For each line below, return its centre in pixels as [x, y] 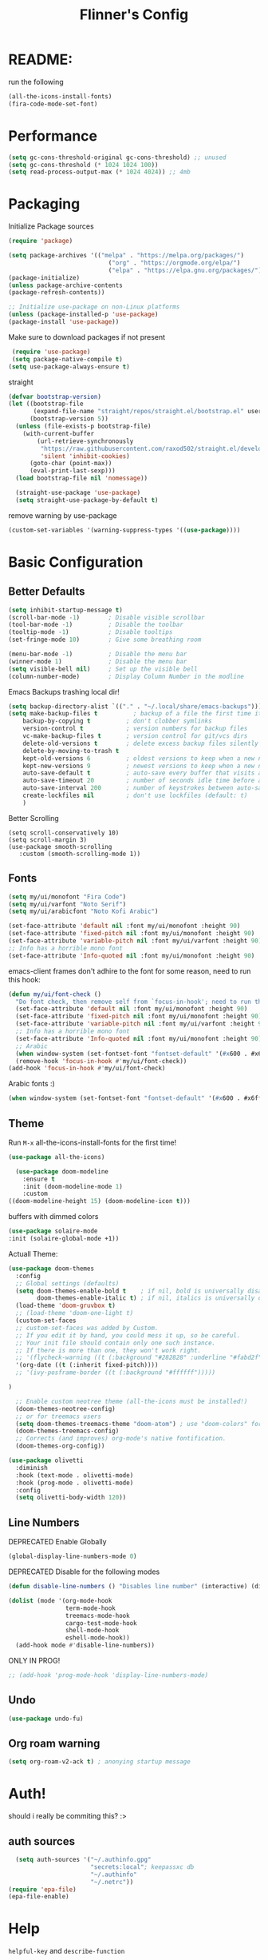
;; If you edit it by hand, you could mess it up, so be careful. [128, 1335]
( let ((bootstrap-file [46, 404]
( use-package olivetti [46, 1460]
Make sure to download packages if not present [87, 337]
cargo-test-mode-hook [101, 1623]
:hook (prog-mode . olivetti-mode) [75, 1483]
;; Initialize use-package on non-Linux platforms [94, 307]
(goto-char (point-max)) [71, 464]
